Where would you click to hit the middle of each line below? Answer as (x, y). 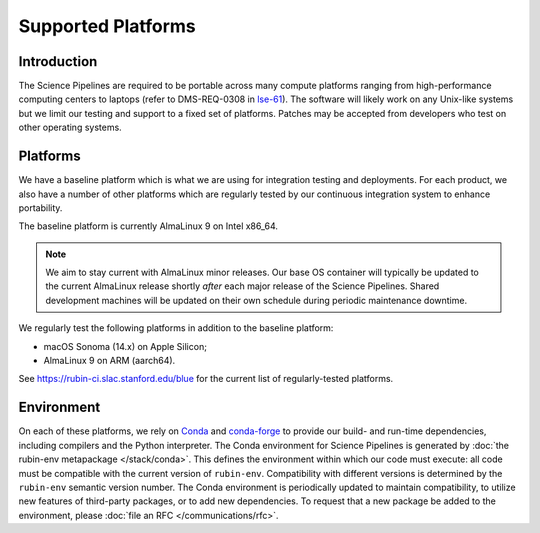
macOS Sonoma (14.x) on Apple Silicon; (125, 346)
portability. (40, 207)
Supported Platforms (107, 26)
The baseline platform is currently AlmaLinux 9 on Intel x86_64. (148, 226)
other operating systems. (70, 127)
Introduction (58, 61)
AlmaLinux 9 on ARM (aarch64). (109, 361)
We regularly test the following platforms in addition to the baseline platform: (176, 328)
